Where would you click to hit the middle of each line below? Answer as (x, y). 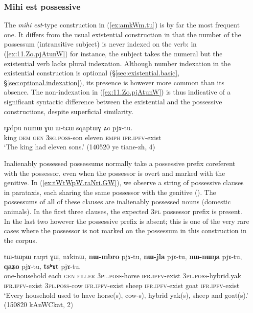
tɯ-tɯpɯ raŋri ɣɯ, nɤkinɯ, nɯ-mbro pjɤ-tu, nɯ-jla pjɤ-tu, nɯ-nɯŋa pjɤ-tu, (123, 256)
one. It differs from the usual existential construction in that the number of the (123, 34)
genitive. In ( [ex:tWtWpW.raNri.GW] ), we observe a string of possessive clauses (124, 182)
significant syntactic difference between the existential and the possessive (113, 101)
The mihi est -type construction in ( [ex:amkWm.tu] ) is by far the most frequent (122, 25)
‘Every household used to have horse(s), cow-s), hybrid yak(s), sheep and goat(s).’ (126, 295)
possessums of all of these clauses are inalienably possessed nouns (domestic (117, 202)
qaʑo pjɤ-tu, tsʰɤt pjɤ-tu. (43, 266)
